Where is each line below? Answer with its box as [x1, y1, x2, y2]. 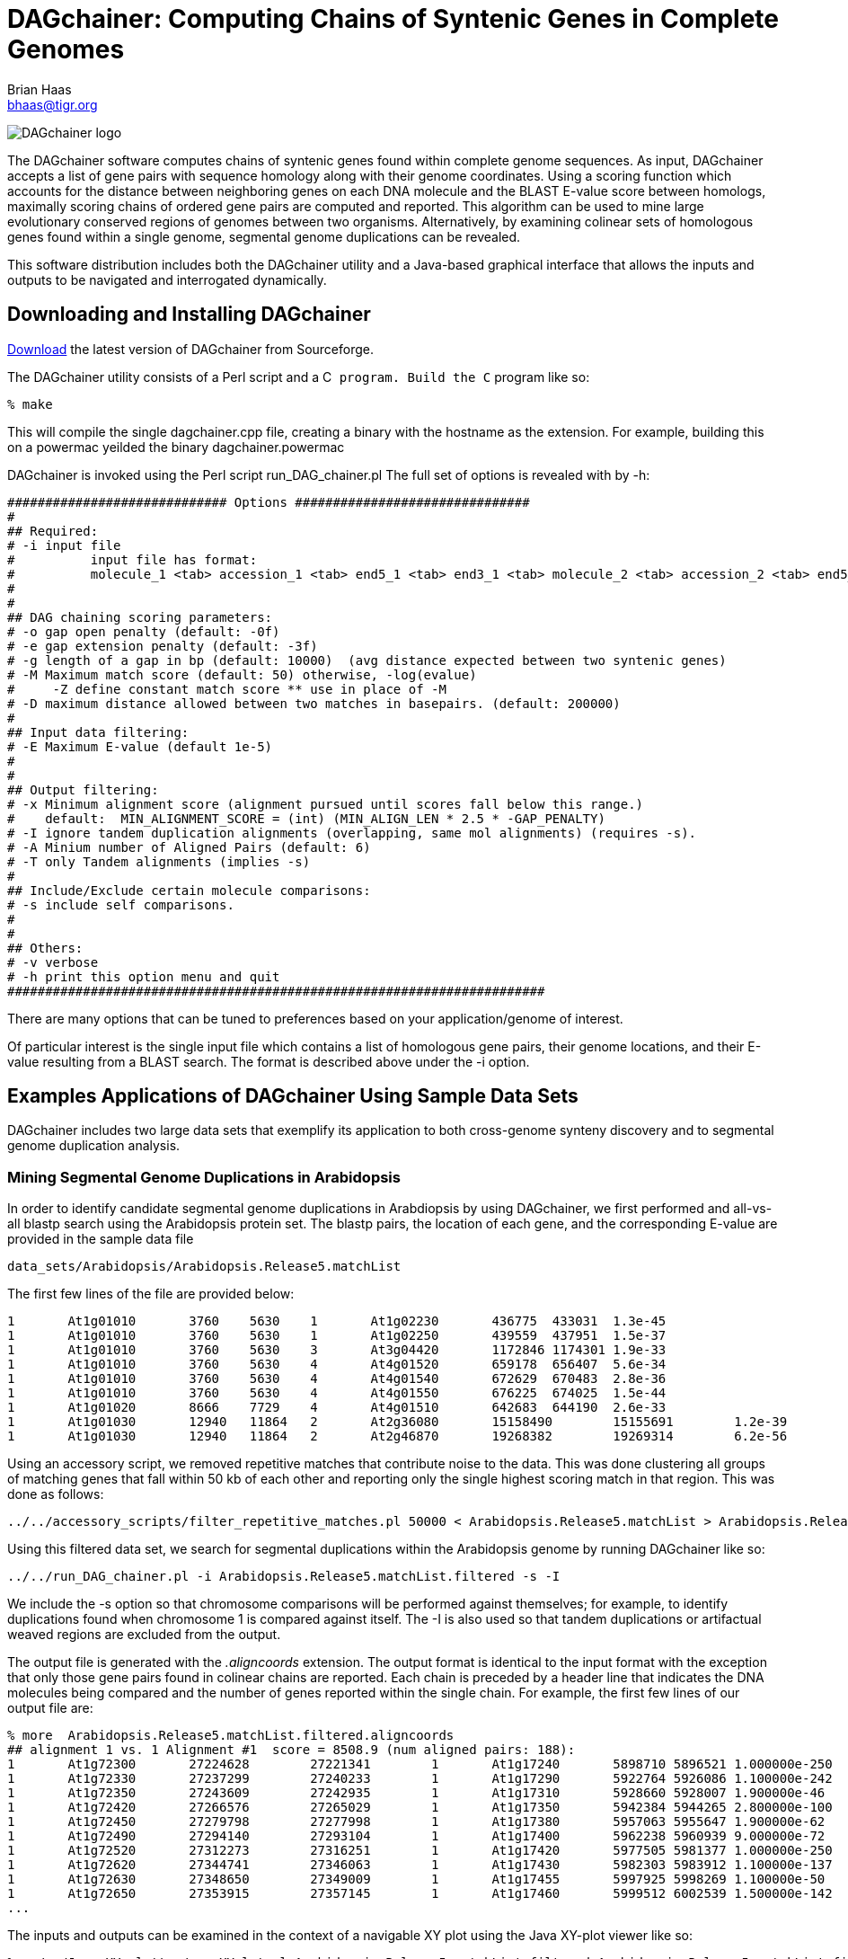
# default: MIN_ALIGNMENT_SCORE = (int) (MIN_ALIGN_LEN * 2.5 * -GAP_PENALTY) [7, 811, 605, 826]
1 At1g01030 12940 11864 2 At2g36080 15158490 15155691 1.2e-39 [7, 1414, 788, 1430]
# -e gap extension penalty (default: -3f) [7, 638, 318, 653]
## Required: [7, 523, 99, 538]
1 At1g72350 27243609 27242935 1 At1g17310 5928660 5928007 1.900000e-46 [7, 1786, 826, 1801]
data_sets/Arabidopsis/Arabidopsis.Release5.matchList [7, 1259, 402, 1274]
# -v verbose [7, 954, 99, 970]
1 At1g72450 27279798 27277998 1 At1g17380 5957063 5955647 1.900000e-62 [7, 1814, 826, 1830]
